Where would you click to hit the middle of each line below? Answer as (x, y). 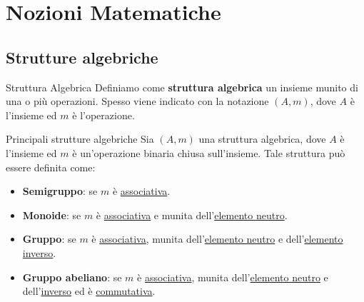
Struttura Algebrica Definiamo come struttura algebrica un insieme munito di (182, 87)
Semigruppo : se (60, 191)
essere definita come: (51, 167)
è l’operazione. (103, 115)
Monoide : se (52, 215)
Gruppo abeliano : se (72, 277)
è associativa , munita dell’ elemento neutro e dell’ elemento (217, 239)
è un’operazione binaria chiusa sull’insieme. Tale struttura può (209, 152)
